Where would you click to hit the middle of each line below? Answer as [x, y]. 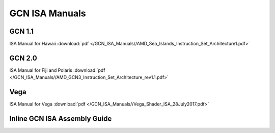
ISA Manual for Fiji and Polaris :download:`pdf [57, 70]
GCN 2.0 [23, 58]
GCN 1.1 [22, 31]
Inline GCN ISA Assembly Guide [61, 119]
